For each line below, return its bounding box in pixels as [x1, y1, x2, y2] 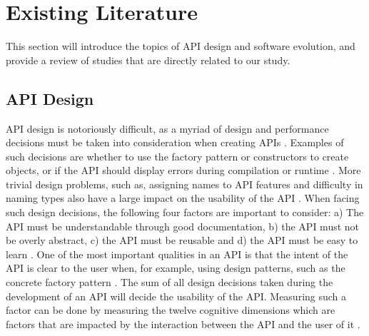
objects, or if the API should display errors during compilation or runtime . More [6, 163, 361, 178]
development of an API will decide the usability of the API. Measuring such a [6, 288, 347, 303]
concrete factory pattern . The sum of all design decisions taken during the [6, 275, 333, 290]
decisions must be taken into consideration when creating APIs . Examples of [6, 135, 344, 150]
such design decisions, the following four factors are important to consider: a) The [6, 205, 364, 220]
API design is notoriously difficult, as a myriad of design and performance [6, 121, 329, 136]
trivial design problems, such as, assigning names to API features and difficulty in [6, 176, 363, 191]
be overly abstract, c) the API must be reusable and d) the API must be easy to [6, 233, 358, 248]
